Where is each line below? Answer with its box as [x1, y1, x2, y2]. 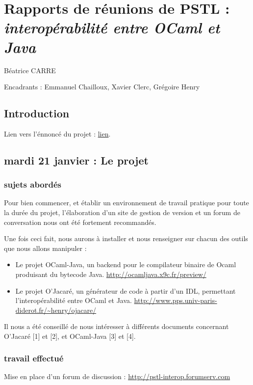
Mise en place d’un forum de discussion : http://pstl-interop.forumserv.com [4, 371, 230, 381]
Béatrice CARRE [4, 65, 56, 75]
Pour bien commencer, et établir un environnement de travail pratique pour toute [4, 197, 249, 208]
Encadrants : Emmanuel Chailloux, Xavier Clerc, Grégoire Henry [4, 82, 200, 92]
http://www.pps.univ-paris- [134, 295, 217, 305]
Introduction [4, 106, 70, 121]
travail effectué [4, 352, 64, 364]
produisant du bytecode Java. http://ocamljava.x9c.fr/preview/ [15, 269, 206, 279]
